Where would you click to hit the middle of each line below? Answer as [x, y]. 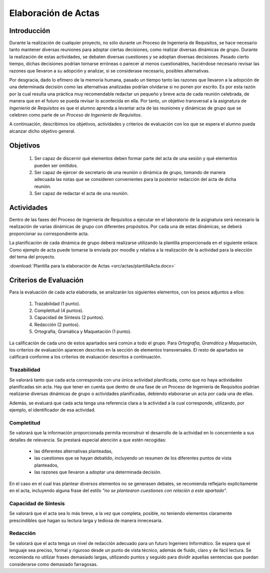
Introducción [30, 31]
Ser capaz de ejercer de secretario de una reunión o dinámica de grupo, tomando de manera [130, 172]
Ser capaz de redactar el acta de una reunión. [81, 193]
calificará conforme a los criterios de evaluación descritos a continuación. [85, 357]
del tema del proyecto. [32, 256]
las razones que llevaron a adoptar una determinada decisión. [98, 472]
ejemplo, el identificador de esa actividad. [52, 410]
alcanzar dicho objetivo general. [42, 131]
